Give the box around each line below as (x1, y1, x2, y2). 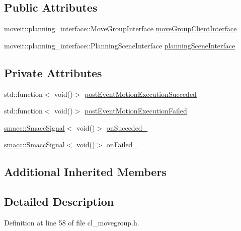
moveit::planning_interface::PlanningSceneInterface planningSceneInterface (4, 40, 235, 50)
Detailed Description (4, 194, 114, 209)
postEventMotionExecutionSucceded (84, 88, 197, 99)
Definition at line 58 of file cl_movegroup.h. (4, 217, 139, 227)
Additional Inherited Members (4, 164, 167, 180)
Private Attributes (4, 65, 102, 80)
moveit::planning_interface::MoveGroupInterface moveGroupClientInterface (4, 23, 237, 34)
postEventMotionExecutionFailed (84, 105, 187, 116)
